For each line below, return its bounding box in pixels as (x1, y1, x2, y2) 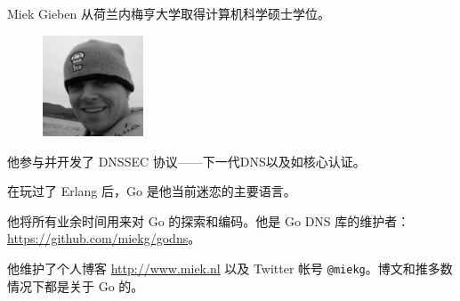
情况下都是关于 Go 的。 (7, 276, 144, 295)
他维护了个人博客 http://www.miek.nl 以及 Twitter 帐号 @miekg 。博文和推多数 (7, 258, 453, 277)
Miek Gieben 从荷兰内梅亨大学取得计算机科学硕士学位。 (7, 4, 330, 22)
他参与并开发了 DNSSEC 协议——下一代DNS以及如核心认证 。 (7, 151, 366, 170)
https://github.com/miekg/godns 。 (7, 229, 201, 248)
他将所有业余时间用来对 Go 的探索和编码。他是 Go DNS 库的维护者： (7, 211, 410, 230)
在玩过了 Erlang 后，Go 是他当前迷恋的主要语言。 (7, 182, 296, 200)
